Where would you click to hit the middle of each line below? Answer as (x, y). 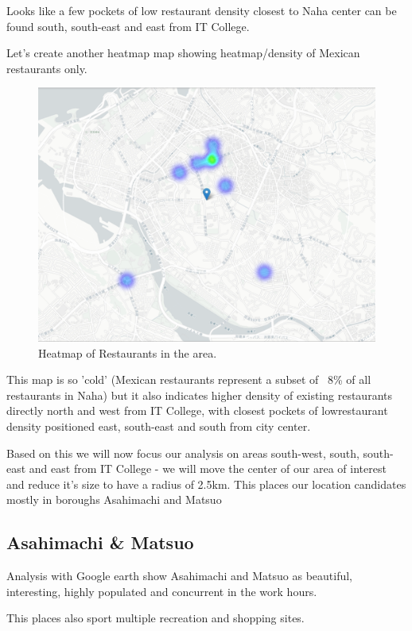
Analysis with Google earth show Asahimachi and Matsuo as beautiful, (180, 576)
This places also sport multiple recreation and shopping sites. (155, 618)
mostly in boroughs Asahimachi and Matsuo (114, 499)
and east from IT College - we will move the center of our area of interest (208, 468)
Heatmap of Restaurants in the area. (128, 352)
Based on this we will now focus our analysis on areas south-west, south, (183, 453)
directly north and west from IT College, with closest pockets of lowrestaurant (197, 410)
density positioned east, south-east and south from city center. (159, 426)
